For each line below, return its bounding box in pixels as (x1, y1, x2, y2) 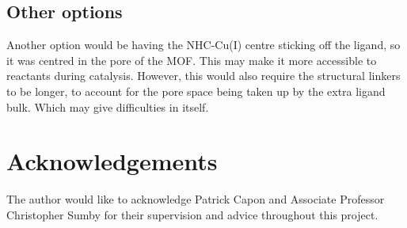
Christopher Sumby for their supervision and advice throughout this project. (6, 206, 378, 222)
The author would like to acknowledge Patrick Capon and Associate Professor (6, 191, 385, 207)
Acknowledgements (6, 145, 218, 177)
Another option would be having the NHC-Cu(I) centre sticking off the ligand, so (6, 36, 401, 53)
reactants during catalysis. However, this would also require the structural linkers (6, 67, 401, 84)
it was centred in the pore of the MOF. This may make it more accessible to (6, 51, 377, 68)
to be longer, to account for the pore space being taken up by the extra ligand (6, 82, 386, 99)
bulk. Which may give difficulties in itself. (6, 98, 209, 115)
